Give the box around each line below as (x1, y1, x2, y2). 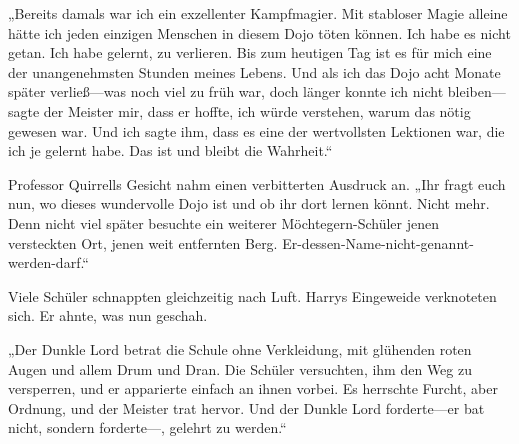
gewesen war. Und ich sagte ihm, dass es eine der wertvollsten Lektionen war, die (8, 120, 505, 141)
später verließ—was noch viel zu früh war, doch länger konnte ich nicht (8, 81, 444, 102)
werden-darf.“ (8, 252, 89, 273)
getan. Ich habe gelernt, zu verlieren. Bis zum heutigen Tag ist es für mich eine (8, 42, 492, 63)
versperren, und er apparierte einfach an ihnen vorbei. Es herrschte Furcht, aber (8, 378, 498, 399)
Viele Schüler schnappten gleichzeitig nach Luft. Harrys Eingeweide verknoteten (8, 285, 497, 306)
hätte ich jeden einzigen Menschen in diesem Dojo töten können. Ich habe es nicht (8, 22, 511, 43)
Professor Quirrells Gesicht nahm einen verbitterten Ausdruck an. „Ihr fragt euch (8, 173, 506, 194)
